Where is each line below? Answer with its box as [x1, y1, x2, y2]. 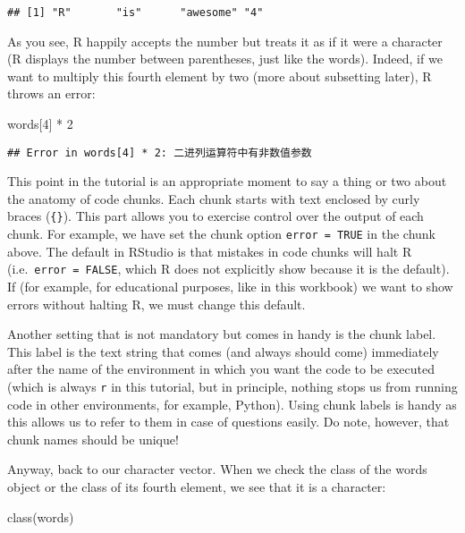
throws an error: [7, 84, 96, 103]
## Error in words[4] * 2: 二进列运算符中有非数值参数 [7, 146, 312, 159]
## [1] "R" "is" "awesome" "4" [7, 6, 264, 19]
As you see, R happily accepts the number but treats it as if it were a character [7, 31, 443, 50]
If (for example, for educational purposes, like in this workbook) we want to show [7, 277, 453, 296]
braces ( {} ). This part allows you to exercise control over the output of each [7, 207, 424, 225]
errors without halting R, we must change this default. [7, 294, 306, 313]
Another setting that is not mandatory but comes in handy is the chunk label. [7, 325, 436, 343]
